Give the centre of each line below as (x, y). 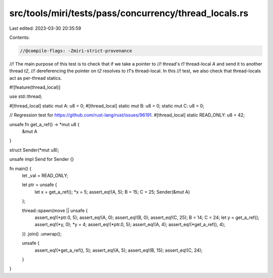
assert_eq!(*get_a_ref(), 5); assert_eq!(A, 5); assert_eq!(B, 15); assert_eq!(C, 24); (119, 250)
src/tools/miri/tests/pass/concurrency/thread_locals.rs (129, 13)
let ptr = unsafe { (40, 185)
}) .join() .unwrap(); (42, 234)
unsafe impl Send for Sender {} (42, 159)
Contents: (19, 37)
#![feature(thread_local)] (35, 87)
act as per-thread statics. (36, 78)
